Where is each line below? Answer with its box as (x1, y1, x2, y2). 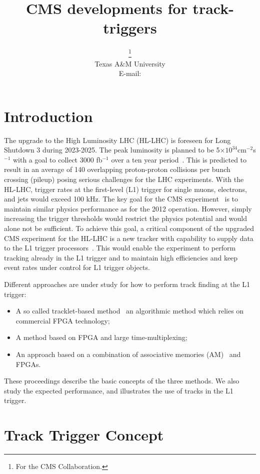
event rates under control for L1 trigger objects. (4, 262, 150, 272)
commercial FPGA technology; (15, 315, 110, 325)
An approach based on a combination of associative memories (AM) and (15, 348, 241, 359)
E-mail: (118, 68, 141, 78)
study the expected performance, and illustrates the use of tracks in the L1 (4, 385, 233, 395)
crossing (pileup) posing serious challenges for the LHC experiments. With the (4, 174, 244, 184)
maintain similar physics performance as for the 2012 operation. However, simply (4, 203, 252, 213)
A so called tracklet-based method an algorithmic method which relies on (15, 305, 244, 316)
